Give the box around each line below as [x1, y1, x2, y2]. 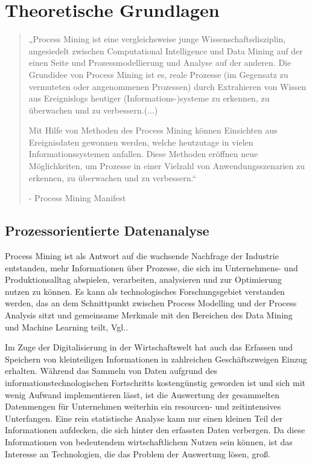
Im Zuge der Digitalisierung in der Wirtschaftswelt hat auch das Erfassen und [5, 341, 293, 353]
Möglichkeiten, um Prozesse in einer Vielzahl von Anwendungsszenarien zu [28, 159, 305, 172]
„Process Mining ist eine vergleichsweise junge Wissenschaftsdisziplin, [28, 33, 286, 45]
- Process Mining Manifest [28, 192, 126, 204]
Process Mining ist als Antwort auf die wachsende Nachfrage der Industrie [5, 250, 279, 262]
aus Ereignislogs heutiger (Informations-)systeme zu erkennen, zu [28, 92, 270, 105]
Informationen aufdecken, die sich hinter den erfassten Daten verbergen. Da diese [5, 424, 305, 436]
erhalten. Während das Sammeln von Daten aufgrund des [5, 364, 218, 377]
